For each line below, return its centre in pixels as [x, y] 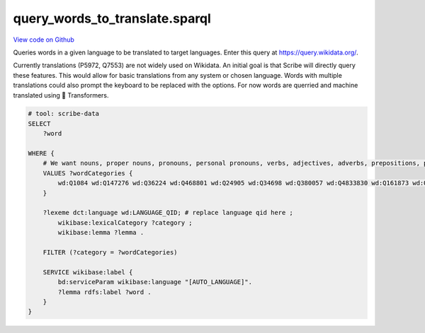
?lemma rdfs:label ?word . [104, 292]
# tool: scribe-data [63, 114]
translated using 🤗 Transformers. [61, 95]
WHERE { [41, 153]
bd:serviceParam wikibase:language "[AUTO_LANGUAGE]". [155, 282]
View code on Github [44, 40]
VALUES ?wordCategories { [88, 173]
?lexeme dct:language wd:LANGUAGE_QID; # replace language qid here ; [168, 213]
